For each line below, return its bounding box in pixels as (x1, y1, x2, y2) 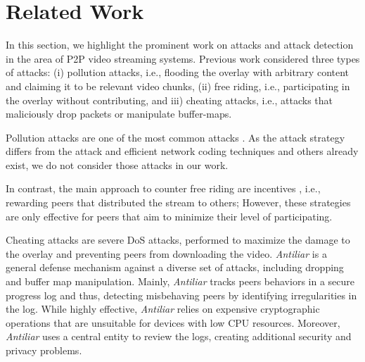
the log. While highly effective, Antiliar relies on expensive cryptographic (6, 301, 320, 316)
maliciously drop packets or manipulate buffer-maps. (6, 106, 232, 121)
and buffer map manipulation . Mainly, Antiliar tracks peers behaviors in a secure (6, 274, 354, 289)
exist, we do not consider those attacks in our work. (6, 157, 229, 172)
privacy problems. (6, 343, 82, 357)
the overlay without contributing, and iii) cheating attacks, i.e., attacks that (6, 92, 333, 107)
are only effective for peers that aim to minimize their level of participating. (6, 208, 333, 223)
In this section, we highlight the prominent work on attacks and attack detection (6, 37, 354, 52)
